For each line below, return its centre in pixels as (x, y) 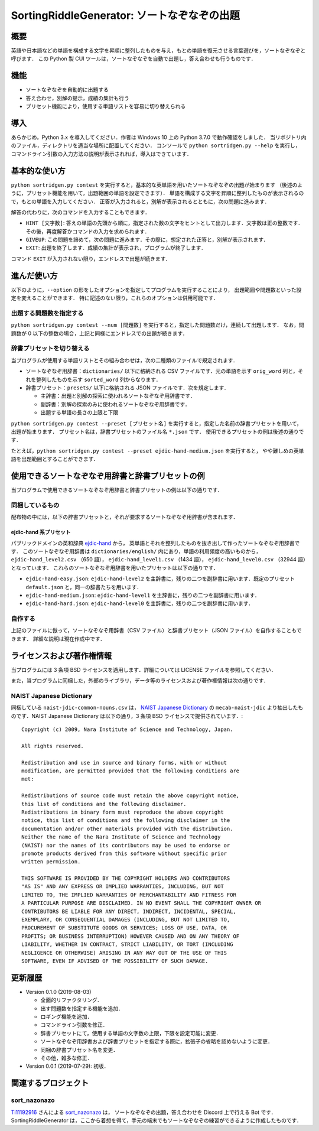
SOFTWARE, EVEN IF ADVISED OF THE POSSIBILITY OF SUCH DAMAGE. (115, 961)
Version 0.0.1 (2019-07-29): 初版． (67, 1066)
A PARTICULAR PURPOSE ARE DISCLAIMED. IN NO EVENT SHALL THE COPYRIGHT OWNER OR (141, 903)
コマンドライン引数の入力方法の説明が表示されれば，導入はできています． (101, 154)
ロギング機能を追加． (66, 1017)
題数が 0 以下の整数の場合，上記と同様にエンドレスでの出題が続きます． (100, 333)
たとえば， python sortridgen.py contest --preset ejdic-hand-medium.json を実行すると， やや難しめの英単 (157, 451)
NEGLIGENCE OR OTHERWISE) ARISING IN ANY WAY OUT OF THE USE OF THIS (124, 953)
